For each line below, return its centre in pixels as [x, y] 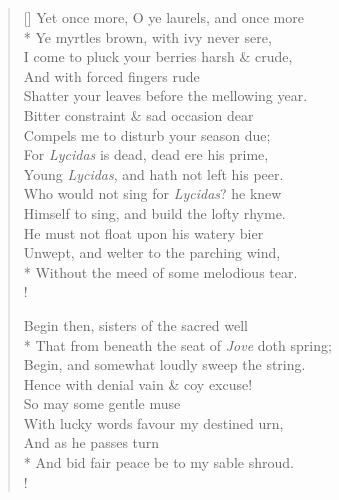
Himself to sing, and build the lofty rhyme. [154, 212]
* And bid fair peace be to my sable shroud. [158, 462]
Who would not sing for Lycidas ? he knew [152, 193]
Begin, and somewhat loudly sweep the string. [164, 364]
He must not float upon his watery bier [143, 232]
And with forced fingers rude [111, 75]
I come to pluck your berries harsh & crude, [158, 56]
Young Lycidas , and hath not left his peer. [153, 173]
